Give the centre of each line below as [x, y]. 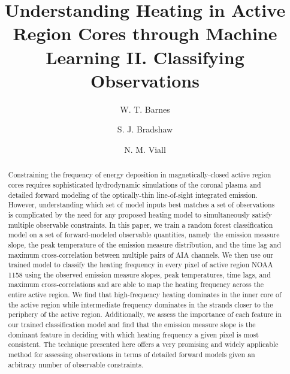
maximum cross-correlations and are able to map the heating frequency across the [136, 284]
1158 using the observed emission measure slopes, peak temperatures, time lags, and [139, 274]
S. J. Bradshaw [145, 129]
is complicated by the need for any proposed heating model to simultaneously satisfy [140, 214]
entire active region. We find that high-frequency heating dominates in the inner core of [145, 295]
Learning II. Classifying [145, 57]
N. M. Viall [145, 149]
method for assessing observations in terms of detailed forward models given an [132, 355]
